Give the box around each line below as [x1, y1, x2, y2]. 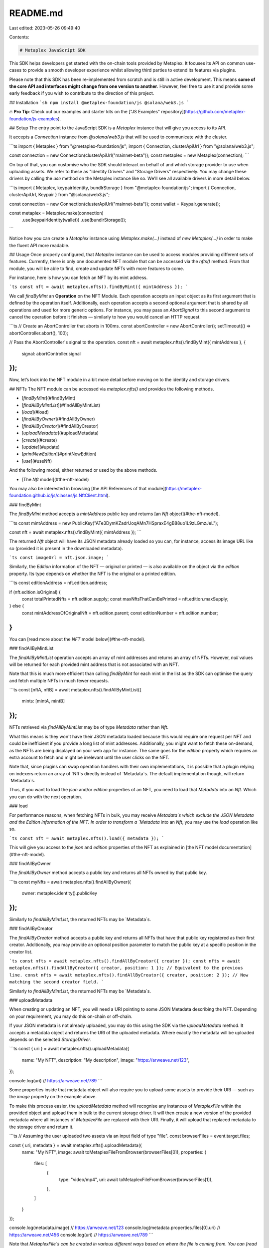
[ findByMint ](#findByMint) [21, 395, 76, 401]
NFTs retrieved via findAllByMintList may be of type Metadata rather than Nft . [9, 724, 169, 730]
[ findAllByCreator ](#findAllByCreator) [21, 423, 99, 429]
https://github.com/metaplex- [185, 109, 246, 115]
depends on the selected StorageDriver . [9, 1036, 92, 1042]
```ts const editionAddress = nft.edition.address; [9, 580, 108, 586]
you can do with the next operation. [9, 794, 82, 800]
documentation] [219, 844, 252, 851]
